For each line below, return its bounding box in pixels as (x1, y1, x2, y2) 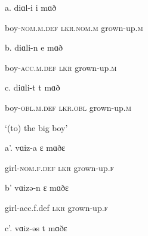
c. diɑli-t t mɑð (5, 81, 60, 94)
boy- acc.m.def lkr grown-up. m (5, 61, 117, 73)
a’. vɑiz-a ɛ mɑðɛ (5, 141, 66, 154)
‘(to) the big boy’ (5, 121, 68, 133)
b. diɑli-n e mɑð (5, 41, 63, 54)
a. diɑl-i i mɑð (5, 1, 57, 13)
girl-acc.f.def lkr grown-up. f (5, 201, 109, 213)
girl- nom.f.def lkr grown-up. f (5, 161, 115, 173)
